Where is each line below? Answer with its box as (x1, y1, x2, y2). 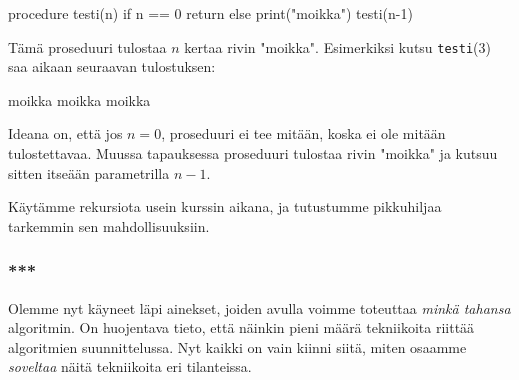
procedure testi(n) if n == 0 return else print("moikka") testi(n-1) (8, 3, 413, 23)
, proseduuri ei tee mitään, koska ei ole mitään (161, 123, 446, 144)
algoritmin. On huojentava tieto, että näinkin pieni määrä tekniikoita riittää (8, 317, 475, 338)
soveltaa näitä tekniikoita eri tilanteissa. (8, 356, 252, 377)
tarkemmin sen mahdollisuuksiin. (8, 215, 210, 236)
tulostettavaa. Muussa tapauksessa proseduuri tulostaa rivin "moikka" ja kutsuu (8, 143, 498, 164)
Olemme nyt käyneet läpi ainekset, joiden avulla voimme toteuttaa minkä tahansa (8, 297, 511, 318)
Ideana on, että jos (8, 123, 123, 144)
